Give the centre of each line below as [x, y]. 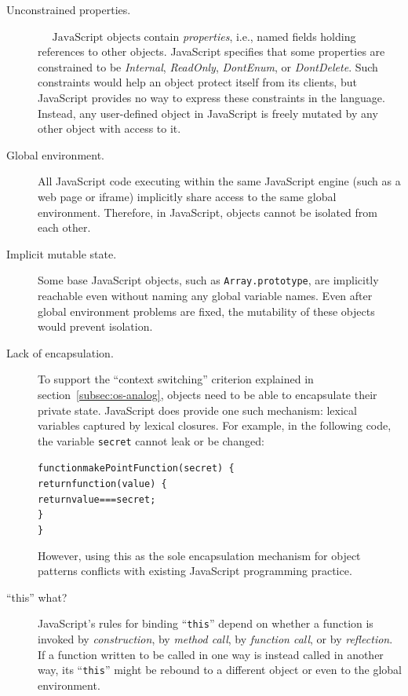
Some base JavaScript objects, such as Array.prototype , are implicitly [208, 280]
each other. [64, 227]
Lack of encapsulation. [60, 352]
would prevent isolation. [95, 326]
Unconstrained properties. [69, 9]
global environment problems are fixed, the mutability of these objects [206, 311]
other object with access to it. [109, 128]
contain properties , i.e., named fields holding [250, 36]
